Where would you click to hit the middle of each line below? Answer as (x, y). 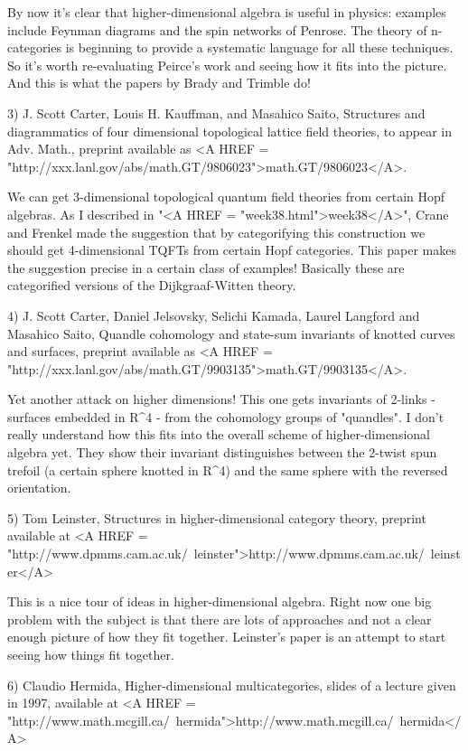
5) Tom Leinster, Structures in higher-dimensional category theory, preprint (217, 517)
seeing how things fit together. (91, 654)
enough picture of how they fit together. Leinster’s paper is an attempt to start (227, 637)
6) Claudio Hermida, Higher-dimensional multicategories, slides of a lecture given (232, 685)
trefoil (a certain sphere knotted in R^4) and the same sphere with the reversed (228, 469)
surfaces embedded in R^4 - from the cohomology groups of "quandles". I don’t (226, 416)
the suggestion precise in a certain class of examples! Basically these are (206, 267)
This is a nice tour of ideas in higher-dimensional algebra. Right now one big (220, 601)
